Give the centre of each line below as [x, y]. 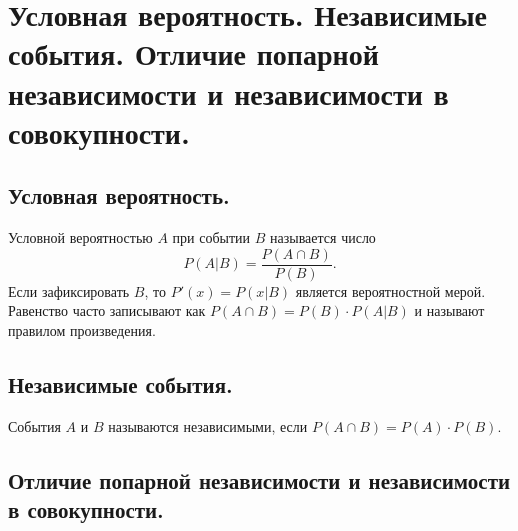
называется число [323, 237]
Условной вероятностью [80, 237]
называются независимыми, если [208, 425]
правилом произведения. [82, 329]
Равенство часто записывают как [107, 310]
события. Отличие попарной [193, 53]
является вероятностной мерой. [390, 290]
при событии [211, 237]
